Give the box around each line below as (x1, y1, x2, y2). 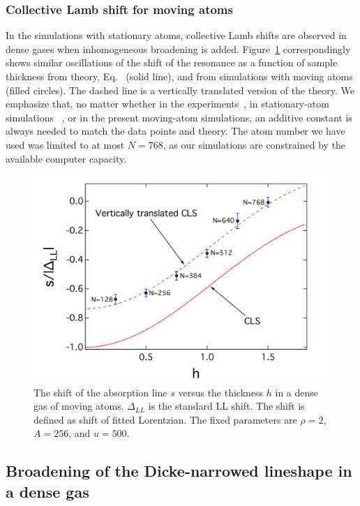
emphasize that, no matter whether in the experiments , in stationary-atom (6, 96, 329, 111)
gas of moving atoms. (33, 399, 124, 413)
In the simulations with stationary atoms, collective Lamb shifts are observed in (6, 28, 347, 43)
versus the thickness (178, 385, 264, 399)
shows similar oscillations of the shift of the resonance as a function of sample (6, 55, 338, 70)
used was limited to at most (6, 137, 125, 151)
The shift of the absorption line (33, 385, 167, 399)
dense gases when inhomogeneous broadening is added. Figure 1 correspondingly (6, 41, 351, 56)
